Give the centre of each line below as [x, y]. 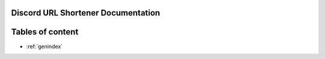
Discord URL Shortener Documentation [86, 13]
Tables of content [45, 32]
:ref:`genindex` [45, 46]
